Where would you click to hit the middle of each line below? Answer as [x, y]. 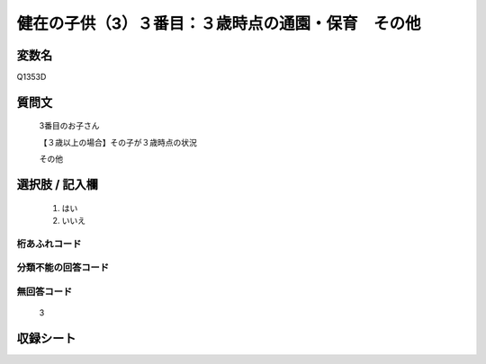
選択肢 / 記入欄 [58, 185]
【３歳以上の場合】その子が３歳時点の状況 [118, 142]
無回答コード [45, 291]
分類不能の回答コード [63, 268]
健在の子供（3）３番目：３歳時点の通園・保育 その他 [219, 23]
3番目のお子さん [69, 126]
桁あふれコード [49, 244]
